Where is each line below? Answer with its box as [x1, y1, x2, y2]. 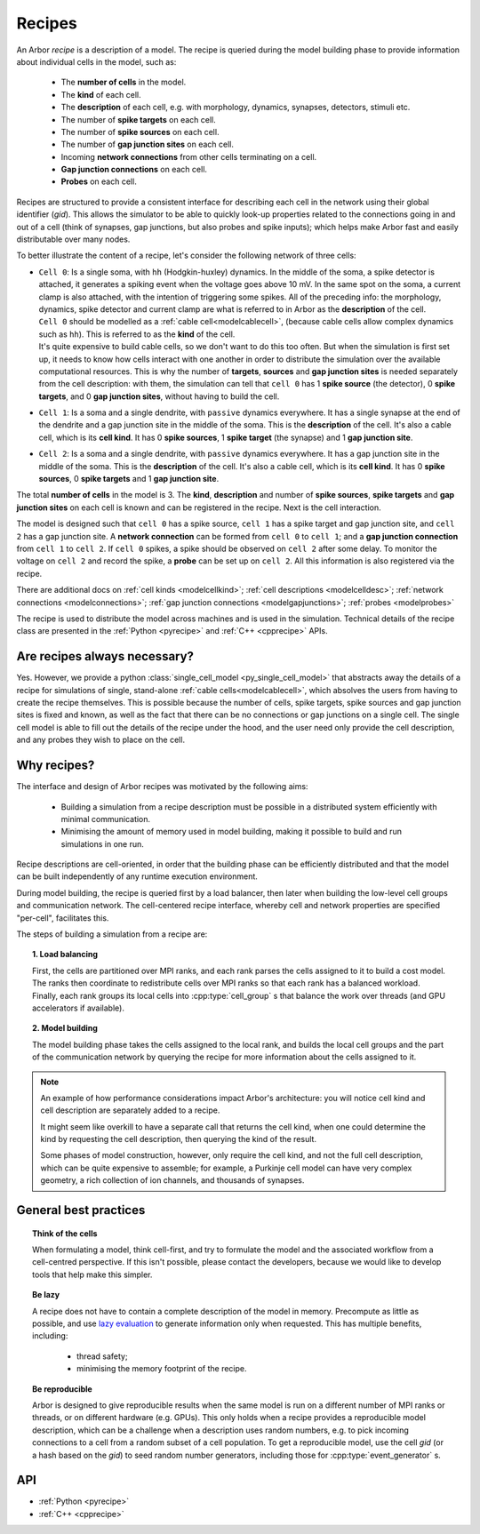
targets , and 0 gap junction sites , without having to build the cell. [38, 391, 280, 402]
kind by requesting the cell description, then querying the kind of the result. [40, 1134, 317, 1145]
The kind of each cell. [60, 89, 141, 100]
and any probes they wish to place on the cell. [16, 734, 186, 746]
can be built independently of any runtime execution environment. [16, 871, 258, 882]
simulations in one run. [60, 838, 144, 849]
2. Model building [32, 1023, 98, 1034]
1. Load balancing [32, 949, 98, 960]
